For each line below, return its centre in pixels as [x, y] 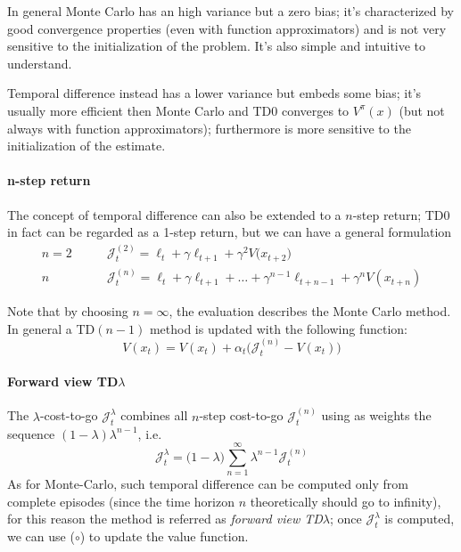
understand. [40, 63]
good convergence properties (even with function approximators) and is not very [227, 28]
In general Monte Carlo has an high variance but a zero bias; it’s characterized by [230, 11]
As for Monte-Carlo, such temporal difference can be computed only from [208, 484]
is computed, [420, 519]
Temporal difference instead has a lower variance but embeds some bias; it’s [214, 93]
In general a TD [51, 328]
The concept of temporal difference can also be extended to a [174, 214]
